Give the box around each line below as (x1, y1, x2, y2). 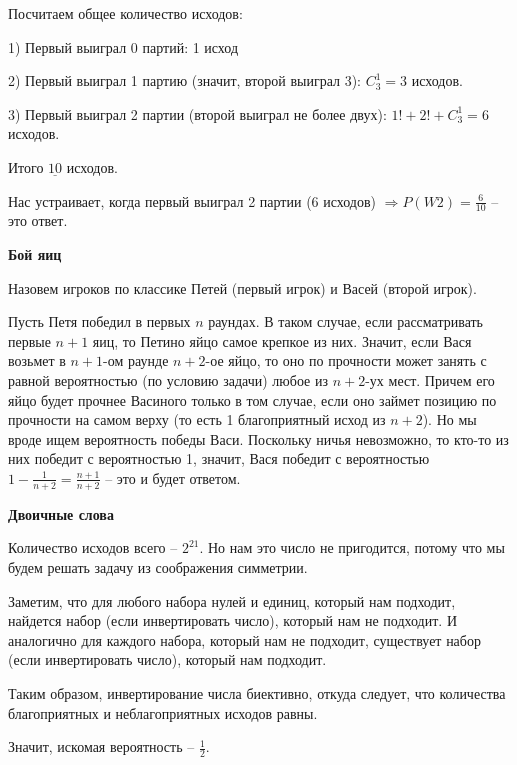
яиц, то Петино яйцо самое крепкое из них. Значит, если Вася (92, 330, 472, 351)
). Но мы (422, 409, 477, 430)
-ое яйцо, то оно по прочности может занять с (205, 350, 487, 371)
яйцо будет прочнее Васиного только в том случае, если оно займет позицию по (8, 389, 497, 410)
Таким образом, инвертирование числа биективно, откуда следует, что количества (8, 682, 506, 703)
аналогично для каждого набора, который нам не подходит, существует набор (8, 629, 481, 650)
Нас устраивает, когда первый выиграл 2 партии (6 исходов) (8, 190, 377, 211)
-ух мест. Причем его (365, 369, 495, 390)
